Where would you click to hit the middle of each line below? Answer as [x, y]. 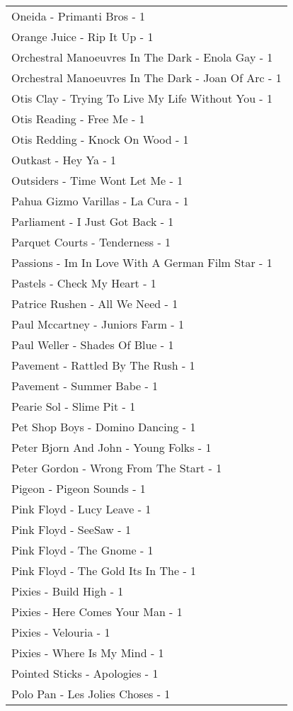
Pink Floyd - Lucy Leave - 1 [81, 509]
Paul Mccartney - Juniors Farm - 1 [98, 324]
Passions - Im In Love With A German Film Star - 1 [142, 262]
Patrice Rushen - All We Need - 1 [95, 303]
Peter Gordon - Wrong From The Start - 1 [117, 468]
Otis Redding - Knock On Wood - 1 [100, 139]
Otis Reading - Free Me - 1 [78, 119]
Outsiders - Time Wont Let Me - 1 [97, 180]
